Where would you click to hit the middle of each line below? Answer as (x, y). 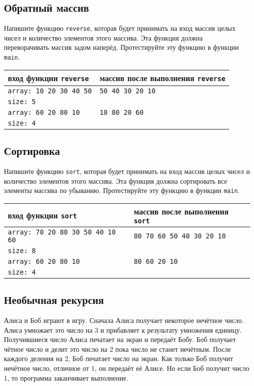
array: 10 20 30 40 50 (50, 91)
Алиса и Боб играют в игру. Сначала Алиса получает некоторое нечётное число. (124, 320)
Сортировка (32, 151)
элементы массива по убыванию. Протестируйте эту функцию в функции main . (122, 190)
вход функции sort (42, 215)
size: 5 (22, 101)
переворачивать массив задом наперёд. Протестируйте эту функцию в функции (121, 47)
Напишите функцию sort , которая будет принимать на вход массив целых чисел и (127, 171)
